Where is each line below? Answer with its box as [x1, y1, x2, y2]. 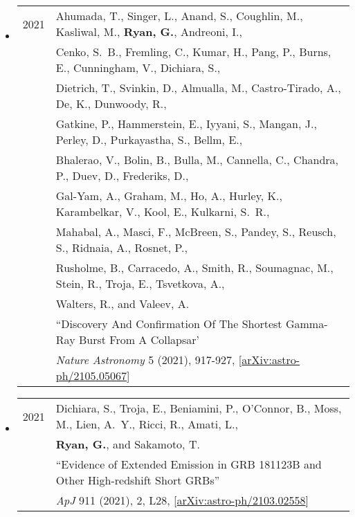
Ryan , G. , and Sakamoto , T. [55, 436, 200, 452]
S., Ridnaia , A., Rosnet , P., [55, 239, 188, 255]
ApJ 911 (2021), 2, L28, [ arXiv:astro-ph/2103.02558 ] [55, 492, 309, 508]
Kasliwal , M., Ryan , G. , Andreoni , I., [55, 24, 242, 39]
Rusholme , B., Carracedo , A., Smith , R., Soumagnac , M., [55, 260, 334, 275]
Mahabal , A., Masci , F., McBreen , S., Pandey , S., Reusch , [55, 224, 336, 239]
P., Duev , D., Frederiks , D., [55, 167, 189, 183]
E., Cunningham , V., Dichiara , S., [55, 60, 221, 75]
